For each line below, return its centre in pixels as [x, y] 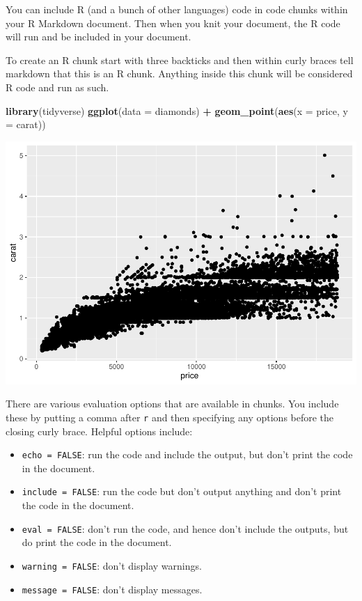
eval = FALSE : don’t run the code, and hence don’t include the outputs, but [185, 528]
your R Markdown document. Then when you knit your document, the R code [173, 23]
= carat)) [26, 124]
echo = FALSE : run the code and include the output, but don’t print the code [187, 454]
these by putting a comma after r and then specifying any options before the [170, 417]
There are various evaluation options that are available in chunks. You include [172, 404]
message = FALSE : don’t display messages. [112, 589]
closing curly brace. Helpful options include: [99, 431]
